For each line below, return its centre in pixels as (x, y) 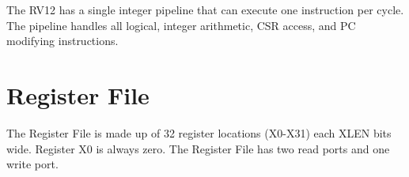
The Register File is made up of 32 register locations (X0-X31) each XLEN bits (199, 132)
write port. (32, 164)
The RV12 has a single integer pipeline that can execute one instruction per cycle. (205, 9)
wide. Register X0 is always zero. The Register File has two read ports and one (198, 148)
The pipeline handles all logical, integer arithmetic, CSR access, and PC (181, 25)
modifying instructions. (62, 41)
